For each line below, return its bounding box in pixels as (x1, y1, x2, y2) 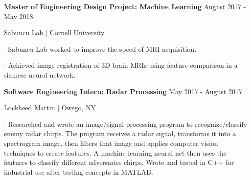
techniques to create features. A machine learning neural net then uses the (4, 147, 227, 158)
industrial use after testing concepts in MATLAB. (4, 166, 153, 177)
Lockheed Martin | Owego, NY (4, 102, 96, 113)
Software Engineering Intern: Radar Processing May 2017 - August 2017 (4, 86, 242, 96)
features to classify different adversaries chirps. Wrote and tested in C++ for (4, 157, 234, 167)
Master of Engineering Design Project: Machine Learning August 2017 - (4, 1, 246, 11)
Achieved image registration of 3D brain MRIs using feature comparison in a (8, 60, 238, 70)
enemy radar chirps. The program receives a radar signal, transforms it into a (4, 128, 236, 139)
